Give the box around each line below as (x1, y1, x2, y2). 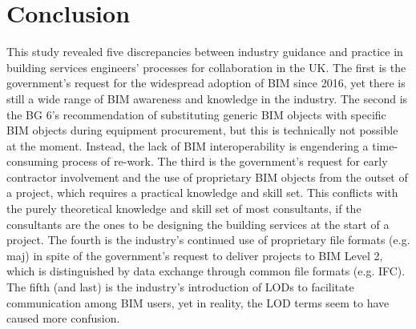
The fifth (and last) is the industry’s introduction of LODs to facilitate (6, 279, 354, 295)
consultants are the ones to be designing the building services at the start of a (6, 215, 390, 232)
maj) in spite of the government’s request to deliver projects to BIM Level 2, (6, 247, 383, 263)
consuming (6, 153, 59, 170)
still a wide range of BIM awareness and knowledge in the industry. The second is (6, 90, 408, 106)
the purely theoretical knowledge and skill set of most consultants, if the (6, 200, 361, 217)
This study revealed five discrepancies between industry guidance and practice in (6, 43, 403, 60)
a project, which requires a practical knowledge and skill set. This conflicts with (6, 184, 398, 201)
